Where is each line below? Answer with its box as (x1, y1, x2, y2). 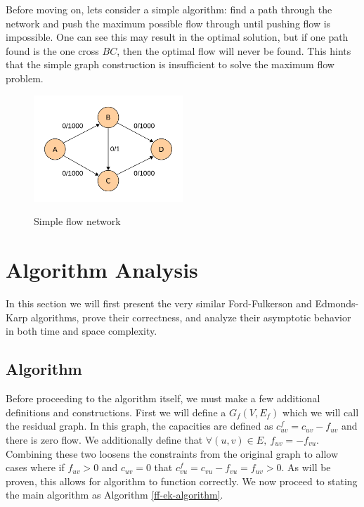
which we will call (282, 404, 359, 419)
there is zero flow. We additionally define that (6, 432, 203, 447)
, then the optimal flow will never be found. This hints (117, 43, 351, 58)
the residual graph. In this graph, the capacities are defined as (6, 418, 273, 433)
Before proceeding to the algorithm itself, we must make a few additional (6, 391, 320, 406)
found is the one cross (6, 43, 99, 58)
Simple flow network (34, 214, 121, 229)
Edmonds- (315, 296, 359, 311)
